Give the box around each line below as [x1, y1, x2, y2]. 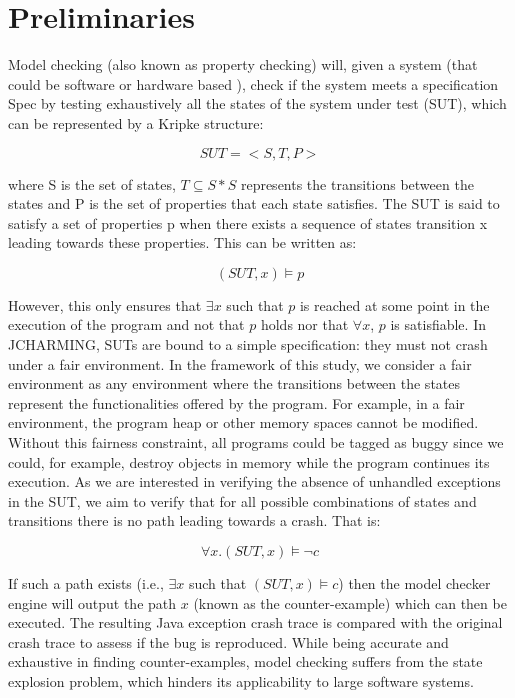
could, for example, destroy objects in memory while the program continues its [8, 451, 490, 472]
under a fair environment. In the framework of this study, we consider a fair [8, 353, 472, 374]
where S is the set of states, [8, 173, 176, 194]
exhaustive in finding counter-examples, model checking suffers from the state [8, 651, 483, 672]
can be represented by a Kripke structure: [8, 112, 264, 133]
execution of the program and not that [8, 314, 245, 335]
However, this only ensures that [8, 294, 202, 315]
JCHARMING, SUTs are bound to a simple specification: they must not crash [8, 334, 488, 355]
